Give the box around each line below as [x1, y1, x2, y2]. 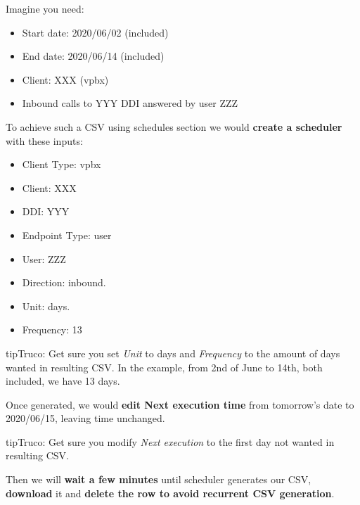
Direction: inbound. [22, 275, 106, 290]
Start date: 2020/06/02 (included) [22, 25, 169, 39]
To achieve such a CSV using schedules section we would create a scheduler [6, 119, 342, 134]
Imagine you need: [6, 1, 84, 15]
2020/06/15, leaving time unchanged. [6, 411, 165, 426]
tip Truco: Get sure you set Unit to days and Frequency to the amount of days [6, 345, 340, 360]
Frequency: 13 [22, 322, 82, 337]
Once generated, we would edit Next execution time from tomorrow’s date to [6, 397, 354, 411]
